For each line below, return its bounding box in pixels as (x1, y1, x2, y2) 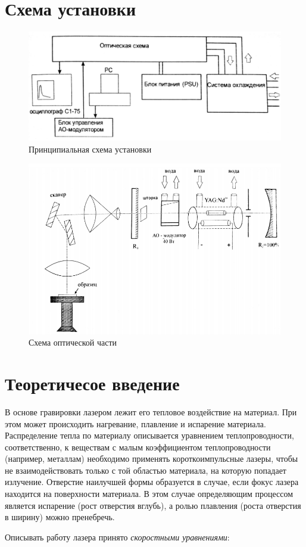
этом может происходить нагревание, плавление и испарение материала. (5, 417, 266, 430)
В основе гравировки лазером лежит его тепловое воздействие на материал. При (5, 405, 297, 418)
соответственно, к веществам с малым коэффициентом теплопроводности (5, 440, 271, 453)
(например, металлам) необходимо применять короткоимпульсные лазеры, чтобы (5, 452, 298, 465)
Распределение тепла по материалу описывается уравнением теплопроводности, (5, 429, 294, 442)
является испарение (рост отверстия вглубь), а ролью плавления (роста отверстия (5, 499, 301, 511)
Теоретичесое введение (5, 371, 180, 395)
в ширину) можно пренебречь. (5, 511, 115, 523)
